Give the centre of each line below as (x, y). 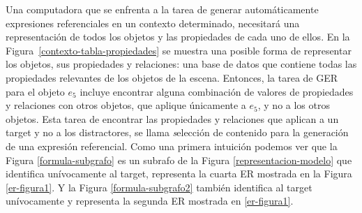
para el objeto (35, 91)
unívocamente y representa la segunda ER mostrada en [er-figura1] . (150, 201)
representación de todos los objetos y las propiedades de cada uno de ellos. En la (178, 37)
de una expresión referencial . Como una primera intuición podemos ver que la (172, 146)
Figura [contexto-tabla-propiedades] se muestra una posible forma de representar (179, 50)
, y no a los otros (294, 105)
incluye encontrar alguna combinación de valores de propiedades (217, 91)
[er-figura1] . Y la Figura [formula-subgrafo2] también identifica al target (159, 187)
